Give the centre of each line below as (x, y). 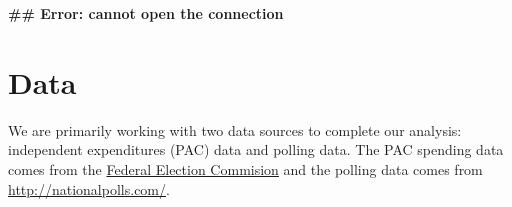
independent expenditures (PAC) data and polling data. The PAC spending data (256, 149)
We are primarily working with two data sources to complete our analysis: (235, 129)
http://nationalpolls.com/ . (89, 188)
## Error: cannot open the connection (146, 13)
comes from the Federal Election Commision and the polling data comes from (245, 168)
